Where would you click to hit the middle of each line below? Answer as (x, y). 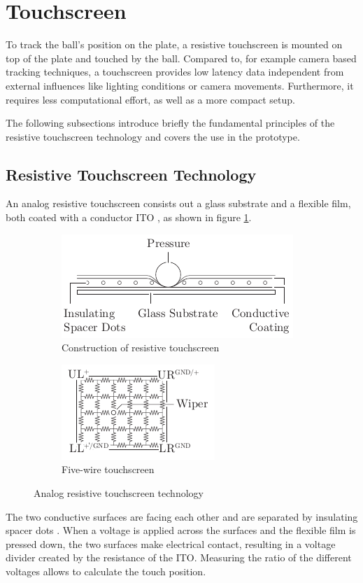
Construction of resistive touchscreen (141, 347)
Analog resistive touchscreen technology (119, 493)
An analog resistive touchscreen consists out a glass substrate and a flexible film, (178, 203)
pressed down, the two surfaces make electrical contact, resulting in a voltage (171, 543)
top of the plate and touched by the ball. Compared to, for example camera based (181, 58)
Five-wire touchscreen (108, 469)
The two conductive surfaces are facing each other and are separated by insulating (182, 516)
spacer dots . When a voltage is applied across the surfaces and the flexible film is (181, 530)
